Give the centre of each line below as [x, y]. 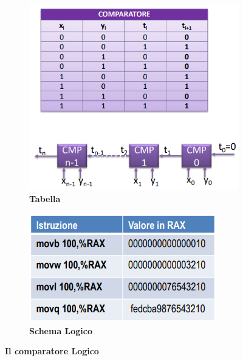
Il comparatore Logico [52, 351]
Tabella [45, 199]
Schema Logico [61, 330]
